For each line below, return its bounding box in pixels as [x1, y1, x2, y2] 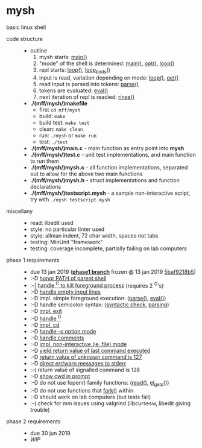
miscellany [6, 207, 33, 215]
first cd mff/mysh [39, 106, 81, 113]
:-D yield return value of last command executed [30, 347, 151, 355]
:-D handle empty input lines [30, 288, 101, 295]
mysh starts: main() [39, 53, 87, 60]
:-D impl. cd [30, 321, 60, 329]
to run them [30, 157, 59, 165]
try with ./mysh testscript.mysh [30, 195, 110, 203]
